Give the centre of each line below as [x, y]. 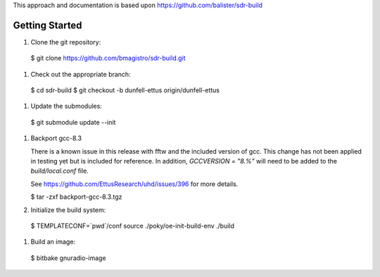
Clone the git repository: [66, 42]
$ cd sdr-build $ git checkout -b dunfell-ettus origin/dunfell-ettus [125, 90]
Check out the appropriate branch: [81, 74]
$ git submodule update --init [73, 122]
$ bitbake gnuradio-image [68, 258]
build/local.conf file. [60, 171]
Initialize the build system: [68, 210]
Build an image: [53, 242]
